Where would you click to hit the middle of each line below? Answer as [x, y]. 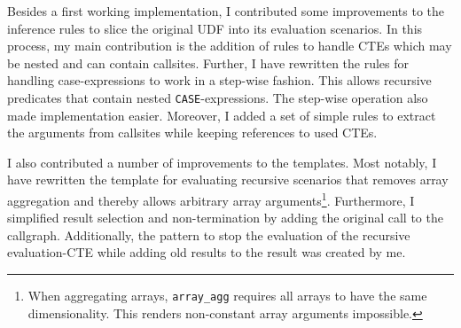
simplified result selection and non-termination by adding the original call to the [225, 218]
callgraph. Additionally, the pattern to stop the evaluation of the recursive [209, 234]
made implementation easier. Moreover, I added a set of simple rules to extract [222, 115]
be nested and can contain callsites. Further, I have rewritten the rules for [208, 62]
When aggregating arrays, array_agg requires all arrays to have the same [227, 296]
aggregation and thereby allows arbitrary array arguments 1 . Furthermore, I [211, 199]
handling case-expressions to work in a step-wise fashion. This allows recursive [219, 80]
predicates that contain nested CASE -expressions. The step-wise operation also [218, 97]
